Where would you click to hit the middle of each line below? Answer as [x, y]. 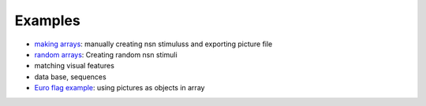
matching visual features [74, 66]
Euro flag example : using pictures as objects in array [120, 88]
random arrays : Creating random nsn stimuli [106, 54]
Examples [47, 20]
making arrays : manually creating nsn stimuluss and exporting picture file [153, 44]
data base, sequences [70, 77]
